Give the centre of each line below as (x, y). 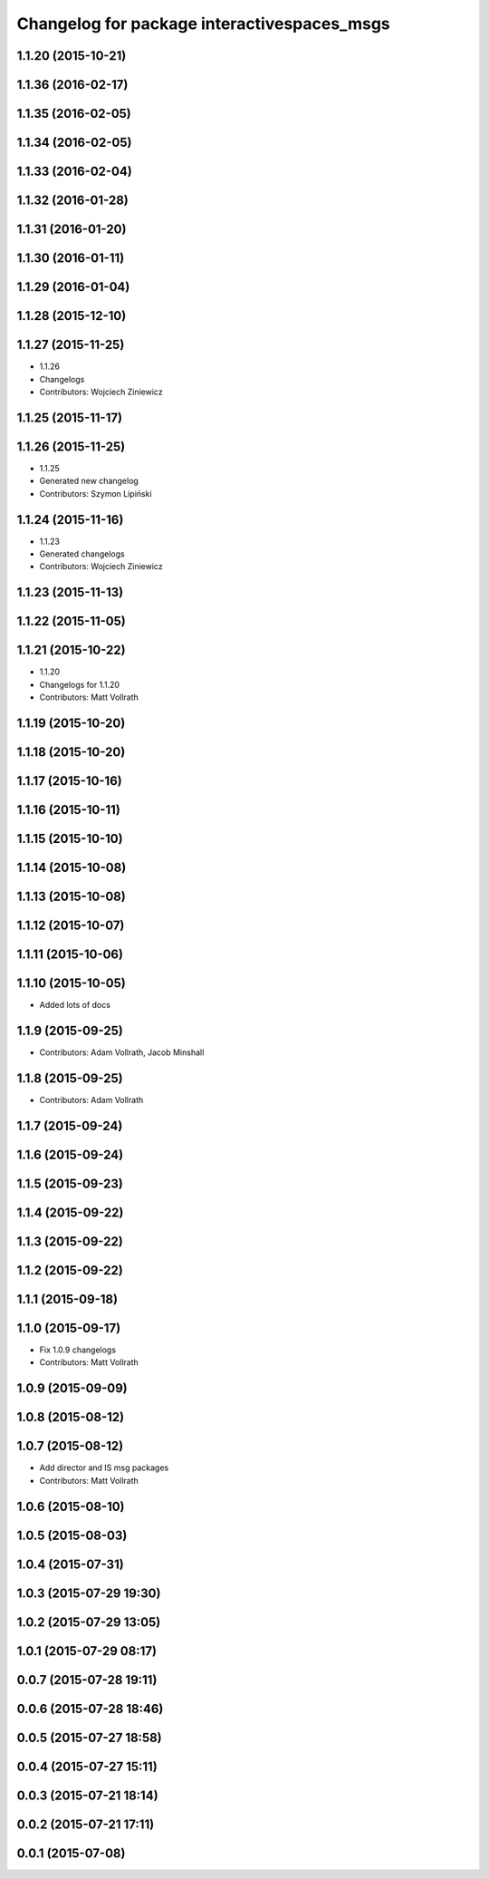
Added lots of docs (75, 1005)
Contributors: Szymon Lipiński (96, 493)
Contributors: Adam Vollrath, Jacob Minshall (122, 1052)
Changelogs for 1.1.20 (80, 684)
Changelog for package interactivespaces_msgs (203, 24)
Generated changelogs (82, 554)
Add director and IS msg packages (104, 1467)
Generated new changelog (89, 481)
